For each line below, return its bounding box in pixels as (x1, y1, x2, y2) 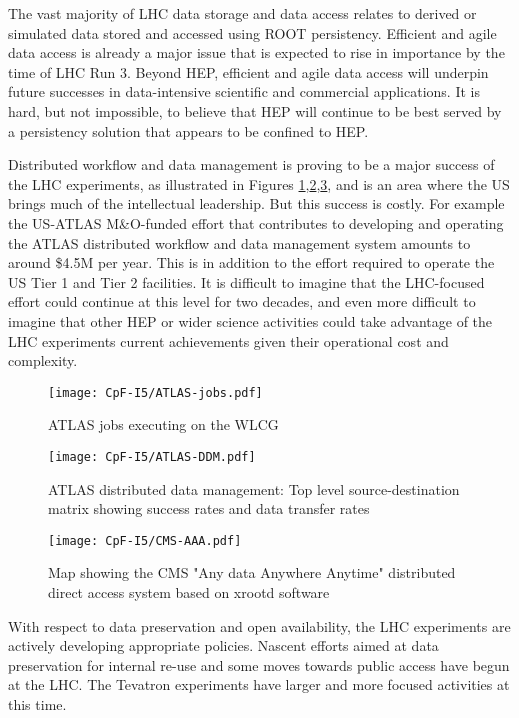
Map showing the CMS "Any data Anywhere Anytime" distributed (48, 562, 456, 583)
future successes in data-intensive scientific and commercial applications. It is (8, 81, 480, 102)
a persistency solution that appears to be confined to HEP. (8, 120, 369, 141)
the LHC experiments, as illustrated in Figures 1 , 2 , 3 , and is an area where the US (8, 173, 510, 194)
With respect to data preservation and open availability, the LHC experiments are (8, 615, 511, 636)
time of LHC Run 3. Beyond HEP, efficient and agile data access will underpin (8, 61, 489, 82)
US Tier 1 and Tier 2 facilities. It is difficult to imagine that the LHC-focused (8, 271, 485, 292)
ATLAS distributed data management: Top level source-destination (48, 478, 460, 499)
